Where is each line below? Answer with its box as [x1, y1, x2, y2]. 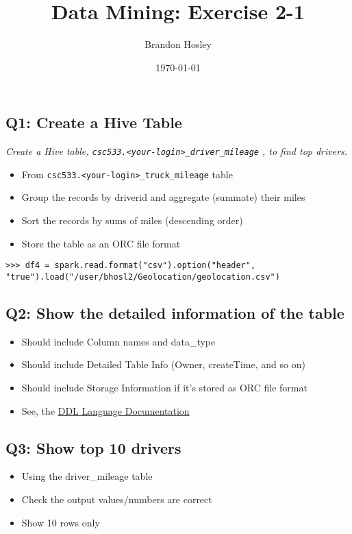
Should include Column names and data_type [21, 334, 216, 348]
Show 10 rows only [21, 515, 100, 529]
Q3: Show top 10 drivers [5, 437, 181, 458]
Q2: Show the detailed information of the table [5, 302, 344, 323]
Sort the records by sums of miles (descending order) [21, 213, 243, 228]
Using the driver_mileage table [21, 469, 153, 483]
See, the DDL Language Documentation [21, 403, 190, 417]
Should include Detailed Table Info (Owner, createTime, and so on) [21, 357, 305, 372]
